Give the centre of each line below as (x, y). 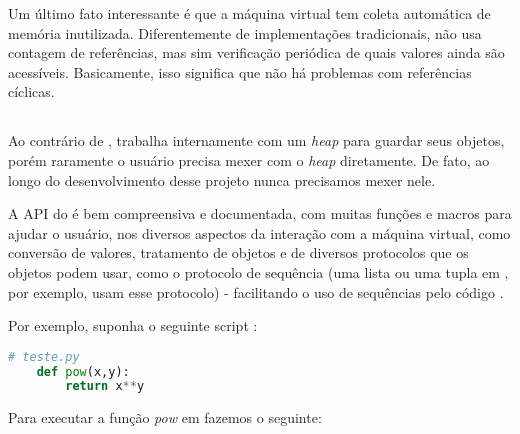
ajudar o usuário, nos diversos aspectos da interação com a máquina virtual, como (259, 232)
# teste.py (44, 356)
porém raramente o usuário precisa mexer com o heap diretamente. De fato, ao (249, 159)
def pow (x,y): (83, 371)
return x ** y (105, 386)
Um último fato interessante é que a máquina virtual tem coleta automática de (249, 13)
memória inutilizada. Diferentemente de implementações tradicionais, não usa (245, 32)
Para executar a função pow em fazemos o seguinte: (165, 417)
